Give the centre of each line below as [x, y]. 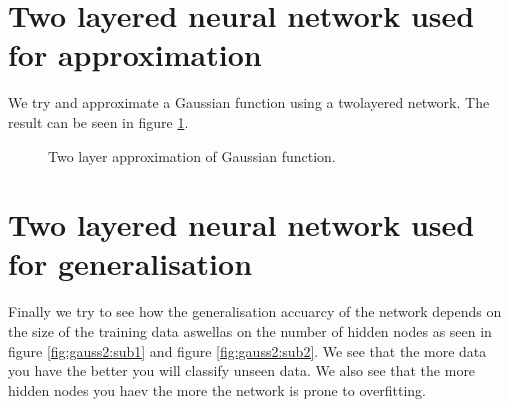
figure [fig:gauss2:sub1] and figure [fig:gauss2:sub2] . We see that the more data [247, 350]
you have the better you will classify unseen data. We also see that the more [242, 370]
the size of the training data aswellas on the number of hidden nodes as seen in [250, 331]
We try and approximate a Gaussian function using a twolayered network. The [249, 102]
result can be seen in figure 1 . [98, 121]
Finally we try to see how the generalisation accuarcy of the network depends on [255, 311]
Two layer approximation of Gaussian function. [192, 155]
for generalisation [130, 263]
